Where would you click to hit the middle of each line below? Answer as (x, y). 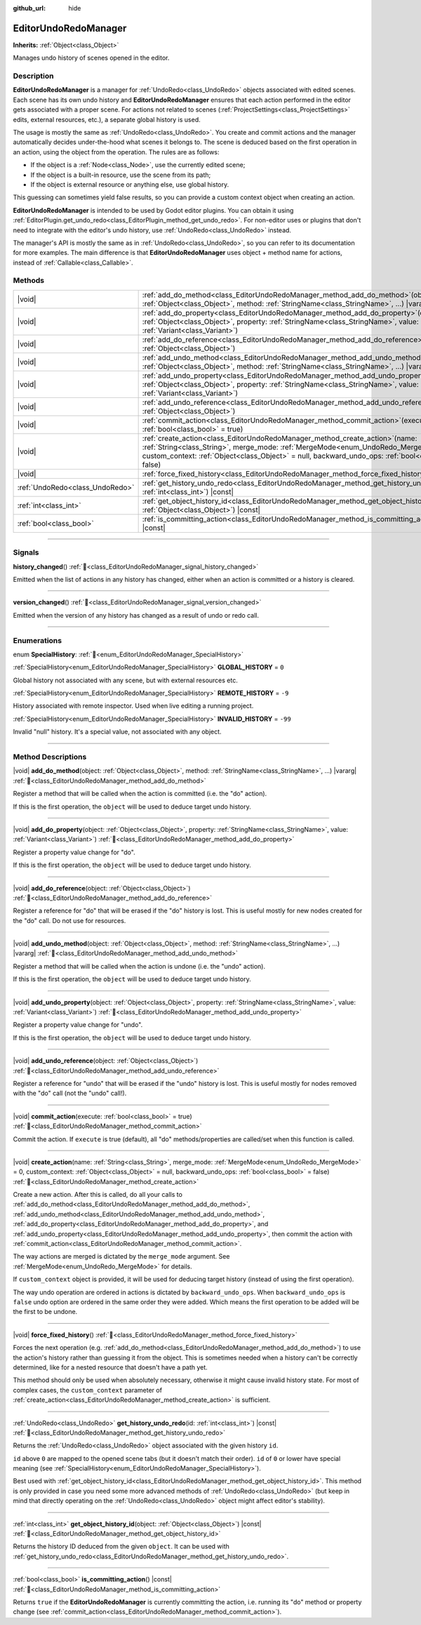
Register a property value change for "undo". (78, 1025)
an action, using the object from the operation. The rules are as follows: (116, 152)
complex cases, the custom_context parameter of (88, 1390)
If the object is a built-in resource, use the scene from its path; (121, 175)
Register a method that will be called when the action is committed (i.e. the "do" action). (140, 794)
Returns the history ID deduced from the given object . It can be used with (121, 1546)
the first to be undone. (45, 1312)
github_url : (29, 8)
